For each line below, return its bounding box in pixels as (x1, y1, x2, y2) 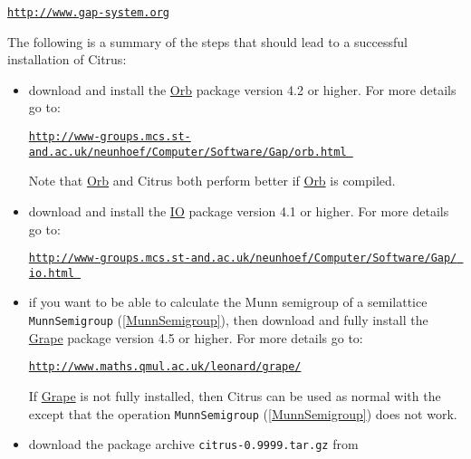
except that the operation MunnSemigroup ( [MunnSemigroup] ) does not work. (28, 404, 457, 423)
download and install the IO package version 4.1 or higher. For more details (28, 201, 449, 220)
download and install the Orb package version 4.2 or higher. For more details (28, 80, 457, 99)
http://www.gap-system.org (7, 6, 169, 19)
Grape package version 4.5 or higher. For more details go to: (28, 328, 363, 347)
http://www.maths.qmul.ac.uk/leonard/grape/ (28, 360, 302, 374)
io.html (28, 266, 74, 280)
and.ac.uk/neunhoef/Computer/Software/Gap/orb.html (28, 145, 347, 158)
